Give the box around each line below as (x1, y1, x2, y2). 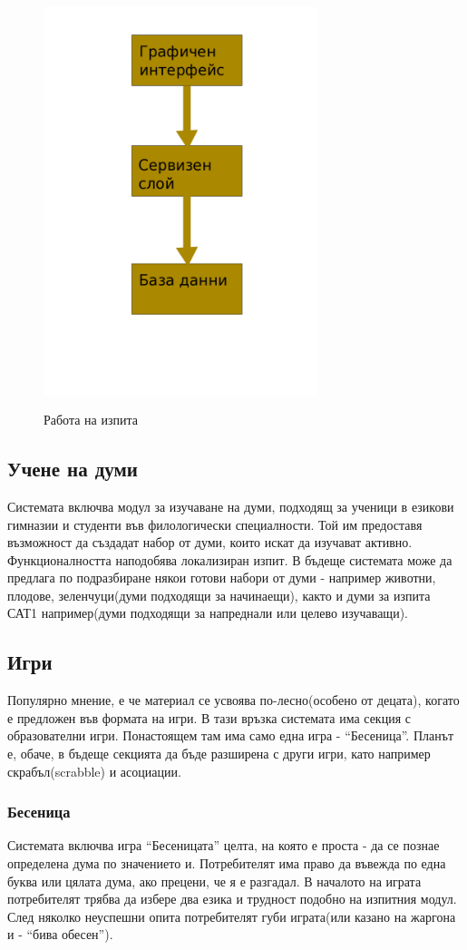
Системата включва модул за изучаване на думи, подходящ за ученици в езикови (7, 496, 454, 515)
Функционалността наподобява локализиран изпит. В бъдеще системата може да (7, 550, 452, 569)
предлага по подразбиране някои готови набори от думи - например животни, (7, 568, 436, 587)
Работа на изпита (44, 410, 138, 429)
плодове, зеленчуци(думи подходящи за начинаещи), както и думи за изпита (7, 585, 431, 604)
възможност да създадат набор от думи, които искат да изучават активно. (7, 533, 413, 552)
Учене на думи (7, 455, 138, 483)
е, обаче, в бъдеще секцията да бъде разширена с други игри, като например (7, 744, 431, 763)
